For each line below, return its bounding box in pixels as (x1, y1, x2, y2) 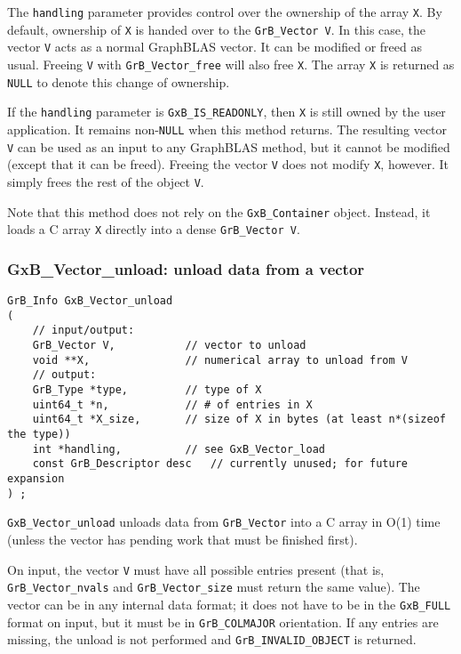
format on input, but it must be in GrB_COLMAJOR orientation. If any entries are (7, 612, 439, 631)
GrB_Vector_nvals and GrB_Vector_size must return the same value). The (7, 577, 420, 596)
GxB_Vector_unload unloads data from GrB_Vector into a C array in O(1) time (7, 513, 441, 531)
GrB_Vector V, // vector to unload (32, 339, 306, 352)
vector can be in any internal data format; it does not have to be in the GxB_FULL (7, 594, 451, 613)
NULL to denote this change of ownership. (7, 72, 230, 91)
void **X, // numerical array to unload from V (32, 353, 409, 367)
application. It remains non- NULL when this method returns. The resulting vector (7, 119, 448, 138)
